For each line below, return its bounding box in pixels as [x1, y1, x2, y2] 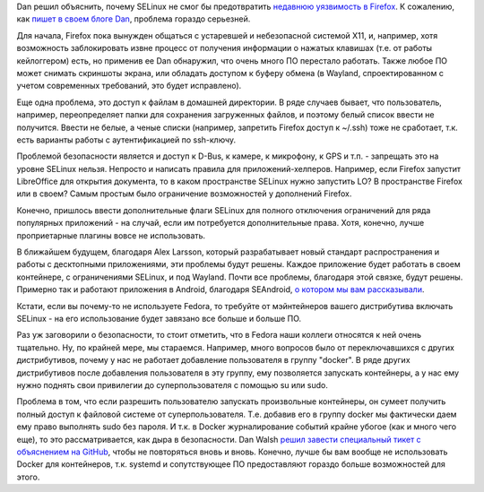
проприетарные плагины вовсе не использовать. [16, 229, 206, 241]
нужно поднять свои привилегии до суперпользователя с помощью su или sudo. [16, 379, 329, 390]
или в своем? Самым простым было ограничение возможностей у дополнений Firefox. [16, 188, 352, 199]
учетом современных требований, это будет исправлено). [16, 81, 242, 91]
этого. [16, 471, 40, 482]
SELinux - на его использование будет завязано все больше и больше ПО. [16, 313, 302, 324]
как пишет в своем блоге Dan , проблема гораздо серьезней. [16, 13, 251, 24]
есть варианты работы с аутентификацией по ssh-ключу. [16, 134, 237, 145]
